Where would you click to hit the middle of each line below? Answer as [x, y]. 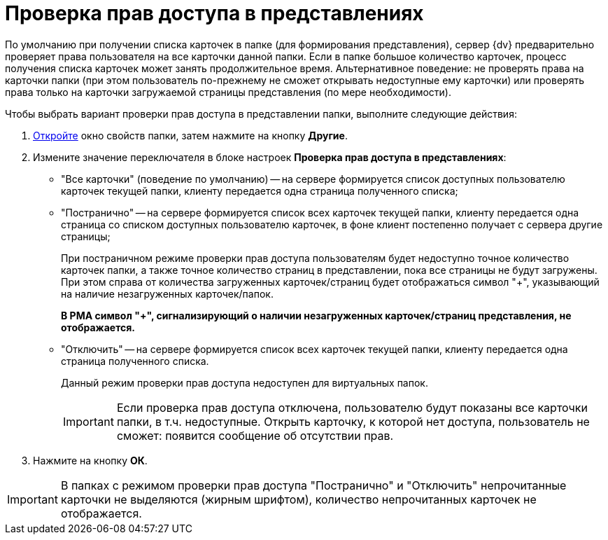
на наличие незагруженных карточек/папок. [167, 293]
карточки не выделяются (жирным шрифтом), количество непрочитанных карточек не [298, 499]
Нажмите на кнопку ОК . [90, 460]
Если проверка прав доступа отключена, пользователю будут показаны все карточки [352, 407]
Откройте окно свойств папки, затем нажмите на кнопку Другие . [190, 135]
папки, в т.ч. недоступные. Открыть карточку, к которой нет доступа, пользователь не [353, 421]
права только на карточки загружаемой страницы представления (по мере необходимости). [228, 92]
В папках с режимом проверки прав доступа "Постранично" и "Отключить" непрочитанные [313, 485]
